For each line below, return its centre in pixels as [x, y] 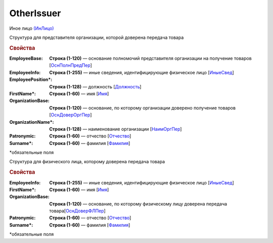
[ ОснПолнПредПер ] [71, 65]
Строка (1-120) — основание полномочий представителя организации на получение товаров [151, 58]
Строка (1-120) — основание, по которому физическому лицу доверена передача [138, 204]
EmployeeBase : [26, 58]
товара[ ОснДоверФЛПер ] [77, 211]
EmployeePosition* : [31, 80]
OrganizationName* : [32, 122]
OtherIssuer [35, 13]
